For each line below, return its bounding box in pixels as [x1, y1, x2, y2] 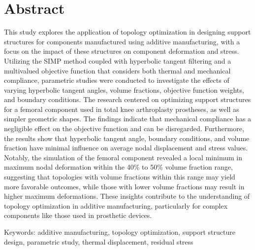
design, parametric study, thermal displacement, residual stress [4, 236, 193, 247]
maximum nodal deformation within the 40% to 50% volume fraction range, [4, 162, 233, 172]
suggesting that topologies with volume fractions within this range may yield [4, 172, 235, 182]
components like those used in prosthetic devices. [4, 210, 152, 220]
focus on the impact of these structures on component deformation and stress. [4, 46, 239, 56]
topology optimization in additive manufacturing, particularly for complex [4, 200, 228, 211]
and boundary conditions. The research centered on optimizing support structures [4, 94, 251, 105]
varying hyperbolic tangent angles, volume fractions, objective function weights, [4, 84, 244, 95]
